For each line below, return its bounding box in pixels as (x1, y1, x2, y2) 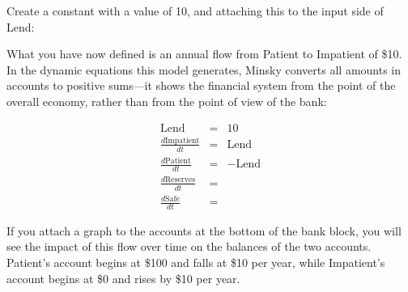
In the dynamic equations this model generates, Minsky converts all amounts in (6, 61, 402, 78)
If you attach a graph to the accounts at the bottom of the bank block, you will (6, 222, 402, 239)
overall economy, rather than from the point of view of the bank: (6, 92, 327, 109)
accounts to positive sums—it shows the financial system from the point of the (6, 77, 396, 94)
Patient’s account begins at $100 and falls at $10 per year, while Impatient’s (6, 254, 385, 271)
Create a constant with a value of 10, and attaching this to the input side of (6, 2, 384, 19)
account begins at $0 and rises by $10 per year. (6, 269, 240, 286)
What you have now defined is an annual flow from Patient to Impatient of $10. (6, 45, 402, 62)
